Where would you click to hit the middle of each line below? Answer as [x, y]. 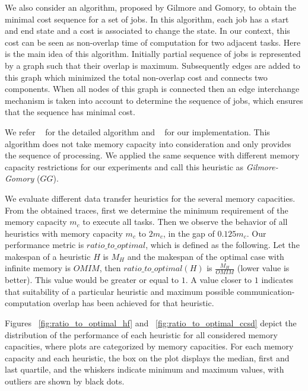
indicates [277, 280]
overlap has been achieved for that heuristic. [134, 303]
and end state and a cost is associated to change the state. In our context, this [147, 31]
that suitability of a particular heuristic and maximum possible [120, 291]
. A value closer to [219, 280]
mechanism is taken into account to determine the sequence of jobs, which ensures [154, 100]
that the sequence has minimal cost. [70, 112]
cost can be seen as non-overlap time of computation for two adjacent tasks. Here [153, 42]
